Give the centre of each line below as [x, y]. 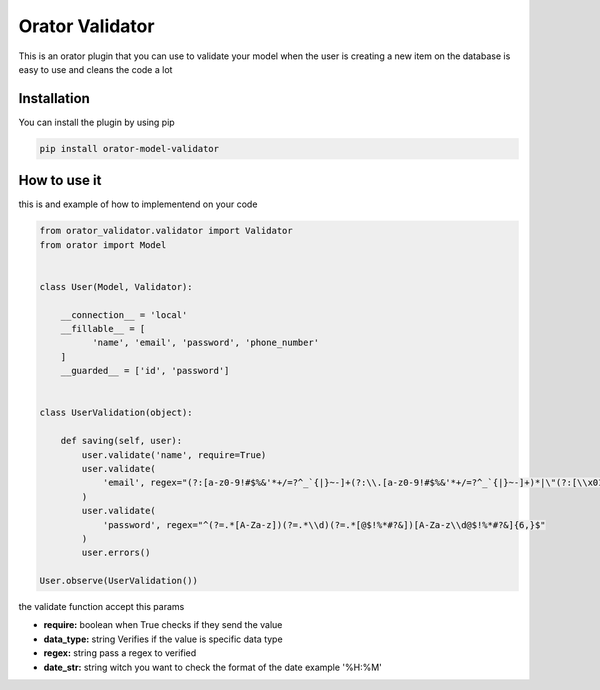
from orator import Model [103, 244]
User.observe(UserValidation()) [119, 581]
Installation [54, 98]
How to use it [60, 180]
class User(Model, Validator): [116, 286]
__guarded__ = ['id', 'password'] [145, 371]
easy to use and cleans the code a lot [95, 69]
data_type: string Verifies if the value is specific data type [163, 639]
